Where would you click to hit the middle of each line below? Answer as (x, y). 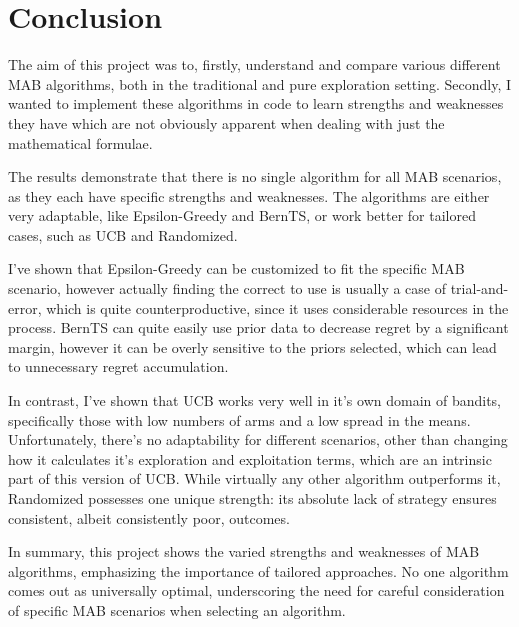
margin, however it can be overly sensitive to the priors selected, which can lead (252, 346)
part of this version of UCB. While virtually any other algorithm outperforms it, (254, 478)
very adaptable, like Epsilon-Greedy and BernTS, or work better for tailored (242, 215)
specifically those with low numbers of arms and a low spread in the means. (239, 419)
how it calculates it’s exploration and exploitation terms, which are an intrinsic (250, 458)
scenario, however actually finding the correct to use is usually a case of (227, 288)
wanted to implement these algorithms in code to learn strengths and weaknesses (256, 103)
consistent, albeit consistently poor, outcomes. (149, 517)
